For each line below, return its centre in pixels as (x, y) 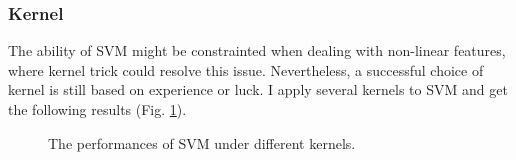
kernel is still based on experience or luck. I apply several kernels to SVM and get (258, 89)
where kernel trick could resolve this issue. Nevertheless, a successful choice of (246, 69)
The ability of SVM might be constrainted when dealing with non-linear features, (257, 50)
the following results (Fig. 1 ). (97, 109)
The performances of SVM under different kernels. (202, 142)
